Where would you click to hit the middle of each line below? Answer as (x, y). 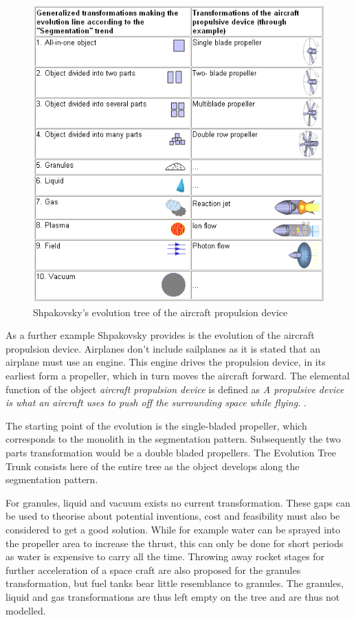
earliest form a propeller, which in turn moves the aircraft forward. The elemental (178, 376)
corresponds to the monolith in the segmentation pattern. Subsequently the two (173, 439)
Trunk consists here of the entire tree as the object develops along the (153, 466)
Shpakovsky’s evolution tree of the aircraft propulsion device (160, 312)
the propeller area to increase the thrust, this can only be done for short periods (175, 543)
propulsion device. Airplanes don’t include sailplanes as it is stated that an (163, 348)
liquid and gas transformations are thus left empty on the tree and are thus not (173, 596)
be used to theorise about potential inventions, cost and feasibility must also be (173, 516)
